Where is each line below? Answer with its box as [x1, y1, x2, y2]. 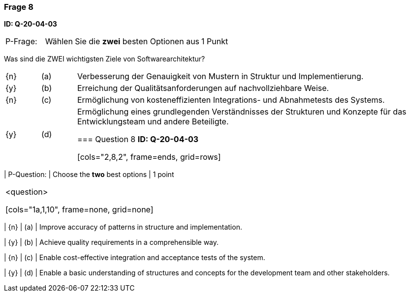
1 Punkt [201, 36, 228, 47]
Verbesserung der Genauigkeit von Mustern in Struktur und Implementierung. [77, 71, 364, 82]
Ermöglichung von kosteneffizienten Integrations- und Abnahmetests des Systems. [77, 95, 385, 105]
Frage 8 [4, 2, 33, 12]
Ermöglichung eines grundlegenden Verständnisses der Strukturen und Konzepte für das [77, 107, 407, 117]
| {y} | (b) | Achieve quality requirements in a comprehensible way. [4, 238, 219, 247]
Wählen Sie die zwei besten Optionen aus [45, 36, 200, 47]
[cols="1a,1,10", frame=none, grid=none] [5, 205, 154, 215]
